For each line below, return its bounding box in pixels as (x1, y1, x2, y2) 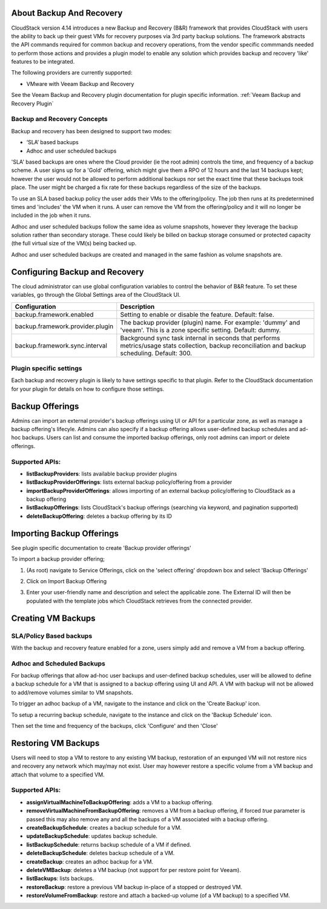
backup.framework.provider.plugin (15, 322, 114, 330)
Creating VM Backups (11, 613, 96, 623)
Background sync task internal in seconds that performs (120, 334, 280, 342)
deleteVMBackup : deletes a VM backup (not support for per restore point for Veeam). (26, 866, 242, 873)
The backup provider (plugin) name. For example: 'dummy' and (120, 318, 300, 326)
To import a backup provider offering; (11, 555, 105, 563)
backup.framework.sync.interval (15, 341, 107, 349)
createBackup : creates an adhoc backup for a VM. (26, 858, 154, 865)
